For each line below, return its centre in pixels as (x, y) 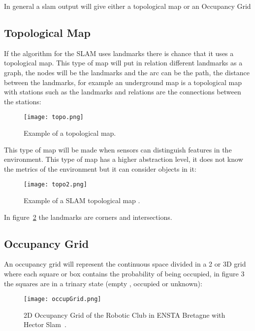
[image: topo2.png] (55, 185)
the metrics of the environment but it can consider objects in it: (100, 168)
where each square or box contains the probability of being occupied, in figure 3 (124, 274)
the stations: (23, 101)
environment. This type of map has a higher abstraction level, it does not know (124, 159)
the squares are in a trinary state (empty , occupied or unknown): (103, 283)
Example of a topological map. (70, 133)
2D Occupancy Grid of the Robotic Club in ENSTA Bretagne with (125, 315)
